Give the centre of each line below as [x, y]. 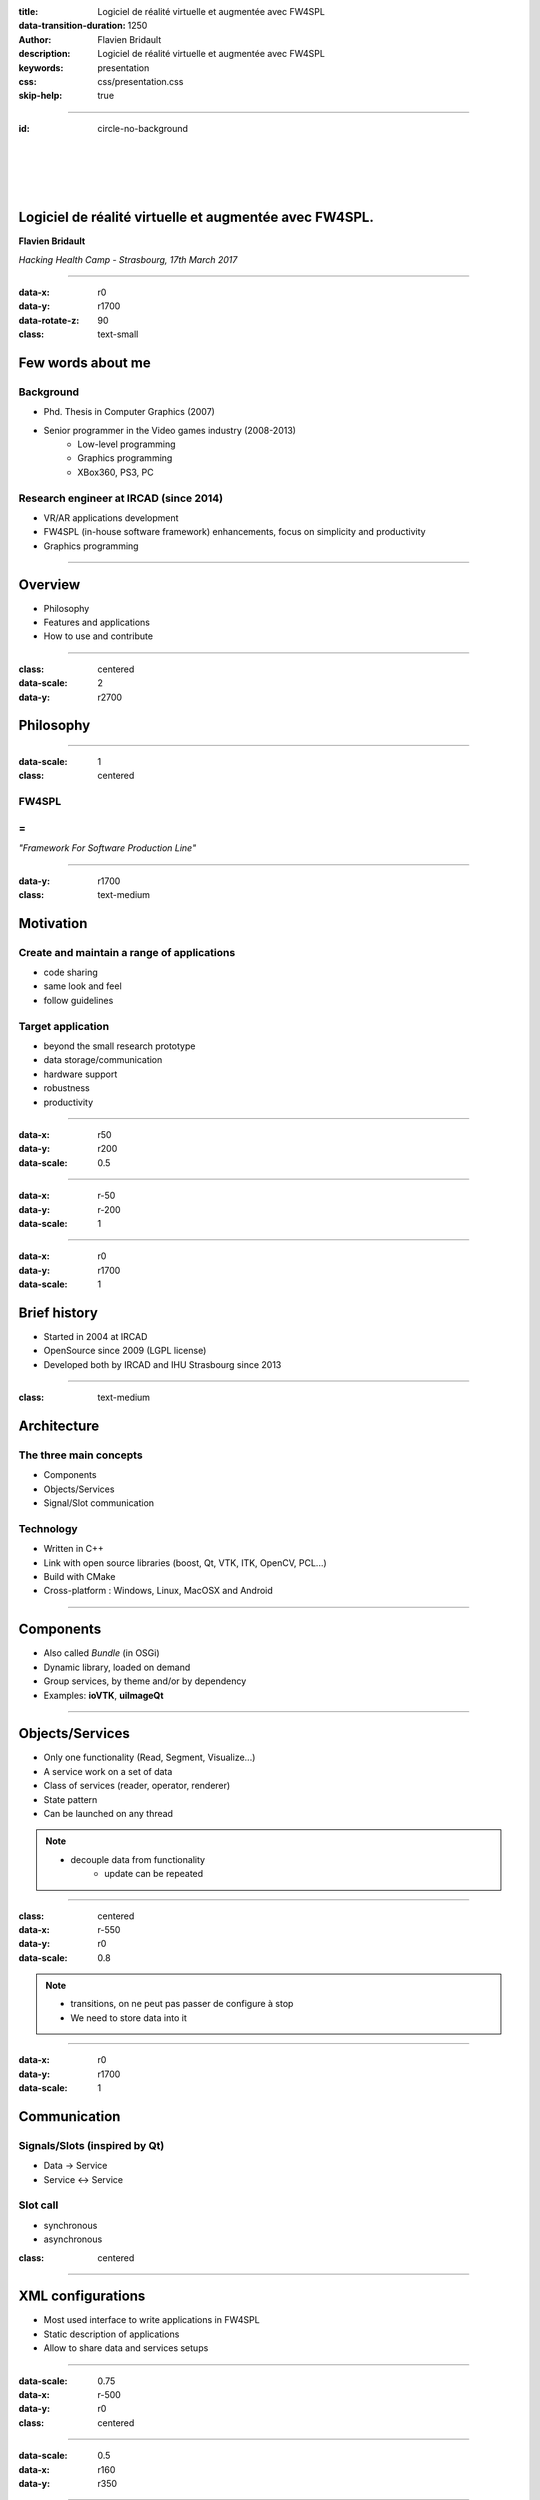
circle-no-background [143, 128]
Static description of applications [111, 2334]
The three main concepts [81, 1455]
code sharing [71, 972]
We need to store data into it [128, 2017]
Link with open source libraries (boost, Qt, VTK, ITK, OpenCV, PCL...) [185, 1562]
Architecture [59, 1425]
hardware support [80, 1074]
